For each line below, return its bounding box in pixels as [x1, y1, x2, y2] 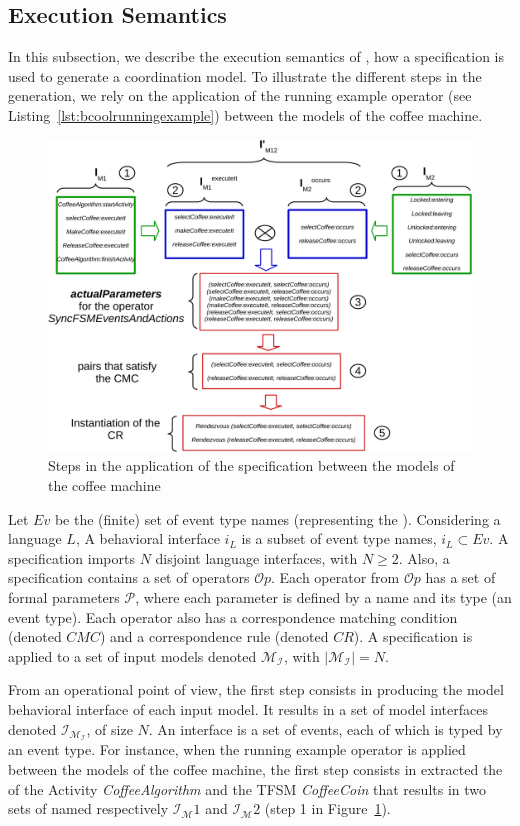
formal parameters [8, 586, 120, 607]
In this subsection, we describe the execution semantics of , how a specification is [8, 46, 505, 67]
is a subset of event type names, [241, 528, 437, 549]
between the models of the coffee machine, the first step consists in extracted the [8, 758, 503, 779]
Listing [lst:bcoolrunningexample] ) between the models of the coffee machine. [8, 104, 483, 125]
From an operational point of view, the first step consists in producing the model [8, 679, 504, 700]
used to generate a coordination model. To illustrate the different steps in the [8, 65, 482, 86]
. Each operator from [271, 567, 400, 588]
